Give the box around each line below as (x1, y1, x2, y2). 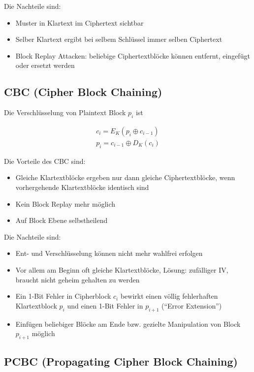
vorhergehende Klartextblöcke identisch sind (15, 182, 149, 192)
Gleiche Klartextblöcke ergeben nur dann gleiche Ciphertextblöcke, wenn (15, 172, 235, 183)
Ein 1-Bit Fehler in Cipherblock (15, 291, 111, 301)
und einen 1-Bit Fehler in (67, 300, 143, 310)
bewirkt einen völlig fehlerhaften (120, 291, 218, 301)
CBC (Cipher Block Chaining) (4, 84, 162, 99)
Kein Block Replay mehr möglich (15, 198, 116, 209)
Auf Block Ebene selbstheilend (15, 215, 108, 225)
